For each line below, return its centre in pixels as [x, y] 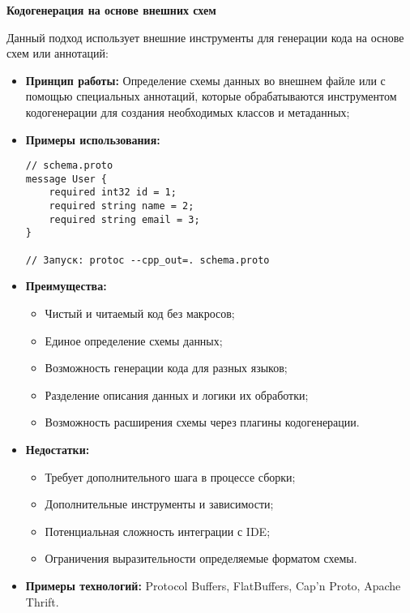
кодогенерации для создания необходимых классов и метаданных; [188, 111]
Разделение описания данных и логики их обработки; [177, 394]
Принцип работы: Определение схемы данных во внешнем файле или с [205, 80]
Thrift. [42, 601]
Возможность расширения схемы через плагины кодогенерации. [202, 422]
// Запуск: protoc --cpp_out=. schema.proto [147, 260]
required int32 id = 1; [113, 193]
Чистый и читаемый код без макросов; [140, 313]
